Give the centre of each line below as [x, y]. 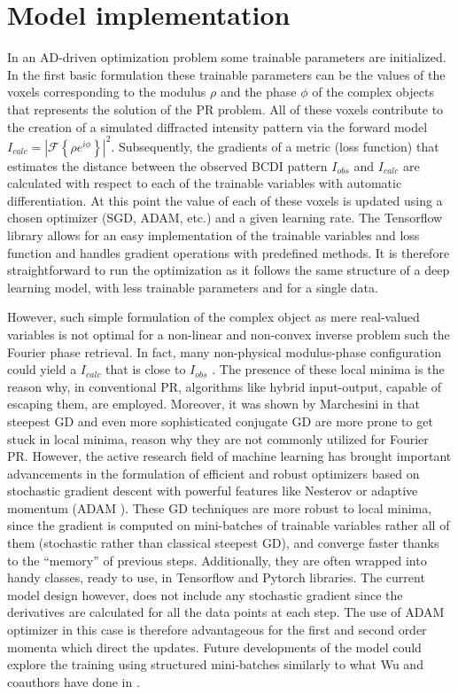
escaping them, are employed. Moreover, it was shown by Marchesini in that [213, 404]
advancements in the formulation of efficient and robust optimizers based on [213, 473]
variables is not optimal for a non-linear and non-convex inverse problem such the [229, 334]
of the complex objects [373, 92]
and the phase [258, 92]
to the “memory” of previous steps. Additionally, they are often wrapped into [217, 560]
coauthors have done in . [74, 681]
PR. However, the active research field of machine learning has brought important [229, 456]
